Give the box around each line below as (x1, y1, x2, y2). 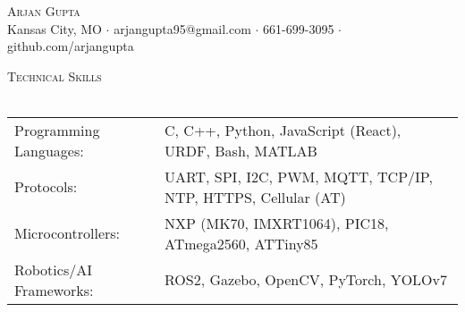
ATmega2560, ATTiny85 (165, 232, 318, 254)
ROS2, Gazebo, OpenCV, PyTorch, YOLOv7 (165, 269, 447, 291)
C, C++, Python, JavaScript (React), (165, 119, 402, 140)
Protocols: (14, 176, 78, 198)
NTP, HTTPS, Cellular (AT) (165, 186, 346, 207)
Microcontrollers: (14, 223, 121, 244)
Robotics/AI (14, 258, 92, 280)
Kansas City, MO (7, 19, 102, 38)
